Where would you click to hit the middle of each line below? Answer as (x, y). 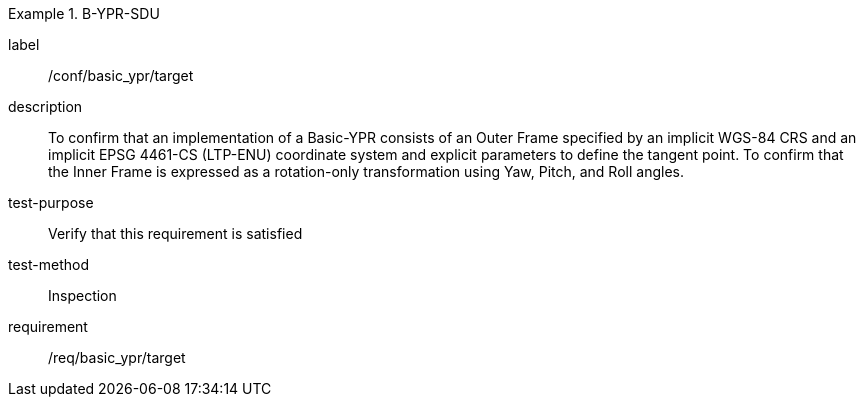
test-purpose (51, 202)
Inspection (82, 295)
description (45, 106)
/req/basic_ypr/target (117, 357)
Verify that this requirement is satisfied (175, 233)
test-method (48, 264)
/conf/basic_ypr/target (121, 75)
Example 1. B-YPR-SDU (84, 13)
